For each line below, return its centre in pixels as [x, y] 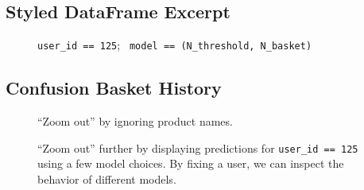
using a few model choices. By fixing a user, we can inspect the [191, 163]
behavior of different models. [107, 178]
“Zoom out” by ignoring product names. [135, 121]
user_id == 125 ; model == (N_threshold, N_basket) [175, 45]
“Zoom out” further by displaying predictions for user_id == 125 [198, 147]
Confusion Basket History [114, 88]
